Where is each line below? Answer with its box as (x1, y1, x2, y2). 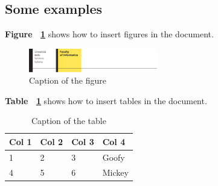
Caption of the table (31, 114, 106, 127)
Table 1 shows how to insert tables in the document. (5, 94, 207, 107)
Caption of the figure (29, 74, 107, 87)
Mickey (102, 166, 129, 178)
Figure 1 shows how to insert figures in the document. (5, 28, 214, 40)
